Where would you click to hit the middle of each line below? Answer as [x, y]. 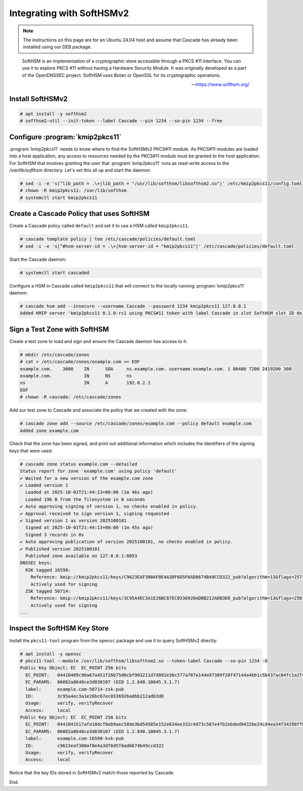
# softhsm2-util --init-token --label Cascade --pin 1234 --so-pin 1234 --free [121, 121]
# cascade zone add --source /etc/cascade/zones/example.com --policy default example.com [136, 423]
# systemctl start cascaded [55, 273]
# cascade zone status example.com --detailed [79, 464]
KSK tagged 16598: [48, 570]
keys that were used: [31, 450]
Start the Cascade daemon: [38, 259]
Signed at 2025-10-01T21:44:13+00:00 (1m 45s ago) [89, 528]
